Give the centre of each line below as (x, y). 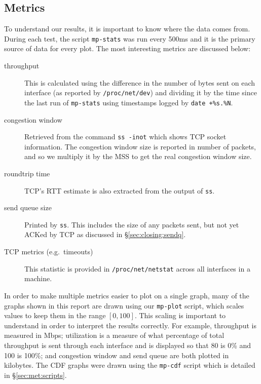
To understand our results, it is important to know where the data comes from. (127, 29)
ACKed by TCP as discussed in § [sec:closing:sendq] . (105, 234)
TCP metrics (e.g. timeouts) (49, 252)
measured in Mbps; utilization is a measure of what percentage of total (114, 335)
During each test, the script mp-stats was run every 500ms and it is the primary (130, 38)
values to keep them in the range (55, 315)
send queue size (28, 207)
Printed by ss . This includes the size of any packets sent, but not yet (132, 224)
